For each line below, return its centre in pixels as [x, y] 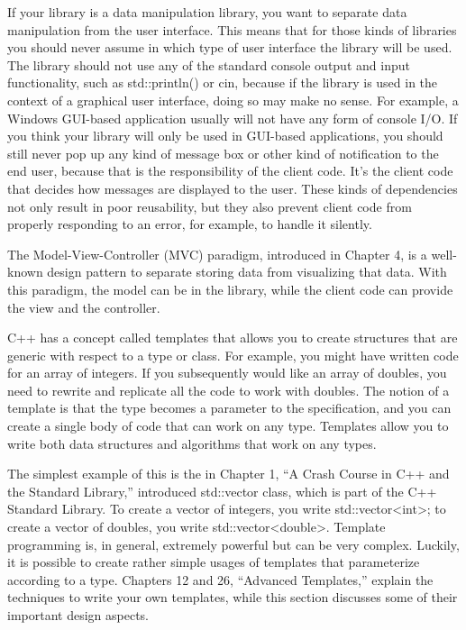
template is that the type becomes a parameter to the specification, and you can [229, 408]
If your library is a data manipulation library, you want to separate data [207, 12]
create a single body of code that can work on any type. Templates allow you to [228, 426]
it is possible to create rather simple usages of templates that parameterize [214, 562]
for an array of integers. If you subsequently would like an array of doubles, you [227, 373]
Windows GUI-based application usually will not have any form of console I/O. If [233, 118]
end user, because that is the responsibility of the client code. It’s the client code [230, 171]
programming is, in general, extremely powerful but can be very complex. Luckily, [233, 544]
